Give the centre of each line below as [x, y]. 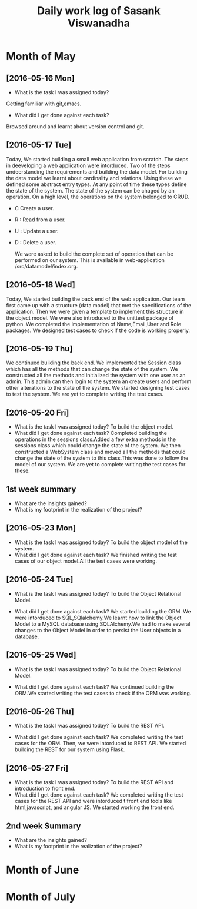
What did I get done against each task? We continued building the [94, 686]
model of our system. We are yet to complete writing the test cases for [100, 465]
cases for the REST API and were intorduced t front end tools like [93, 801]
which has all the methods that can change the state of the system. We [92, 369]
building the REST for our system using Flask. [70, 749]
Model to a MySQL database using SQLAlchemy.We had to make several [102, 624]
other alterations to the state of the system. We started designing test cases [98, 388]
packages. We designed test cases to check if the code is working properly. [98, 330]
